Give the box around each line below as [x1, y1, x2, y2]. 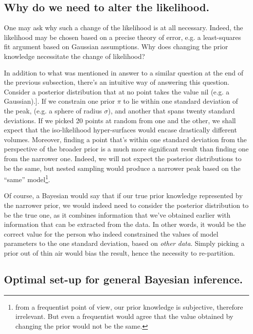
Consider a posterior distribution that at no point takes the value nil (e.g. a [4, 86, 230, 96]
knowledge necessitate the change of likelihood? [4, 51, 145, 61]
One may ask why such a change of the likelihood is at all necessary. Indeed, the [4, 22, 243, 33]
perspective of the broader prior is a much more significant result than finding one [4, 144, 249, 154]
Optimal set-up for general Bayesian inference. [4, 271, 243, 286]
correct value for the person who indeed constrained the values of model [4, 228, 218, 239]
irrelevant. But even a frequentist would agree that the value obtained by [15, 311, 234, 321]
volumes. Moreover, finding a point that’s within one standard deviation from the [4, 134, 247, 144]
